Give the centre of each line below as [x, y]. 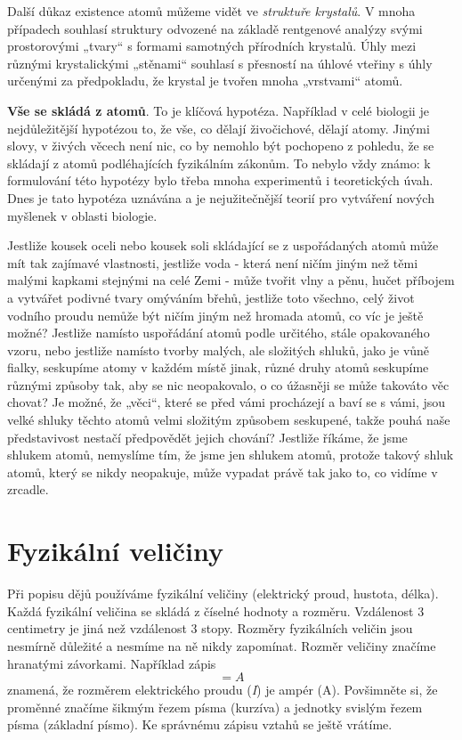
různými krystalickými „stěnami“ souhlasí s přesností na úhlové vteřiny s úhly [220, 63]
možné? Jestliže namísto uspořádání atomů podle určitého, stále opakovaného [219, 333]
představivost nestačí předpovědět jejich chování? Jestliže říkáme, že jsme [207, 437]
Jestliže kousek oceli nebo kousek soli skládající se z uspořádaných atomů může [223, 245]
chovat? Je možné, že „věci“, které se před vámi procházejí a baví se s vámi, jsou [227, 402]
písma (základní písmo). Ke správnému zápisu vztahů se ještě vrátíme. [200, 724]
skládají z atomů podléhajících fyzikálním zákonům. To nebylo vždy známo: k [219, 163]
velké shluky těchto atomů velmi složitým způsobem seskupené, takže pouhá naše [229, 420]
